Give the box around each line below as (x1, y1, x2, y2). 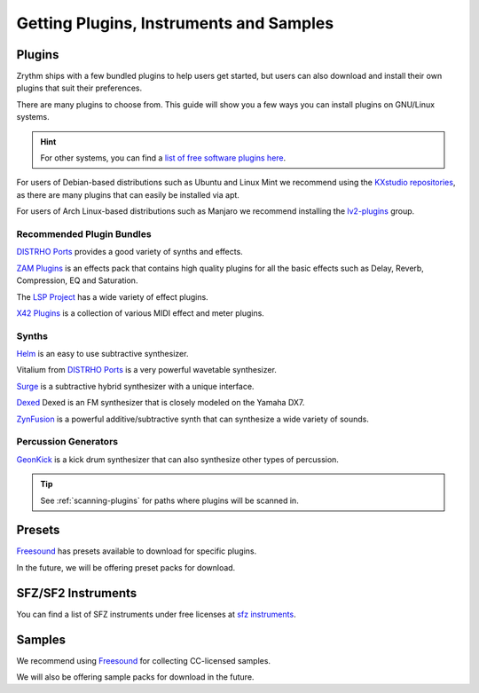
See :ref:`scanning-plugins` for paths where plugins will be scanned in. (40, 495, 299, 506)
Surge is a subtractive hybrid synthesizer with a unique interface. (16, 381, 255, 391)
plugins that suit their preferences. (16, 83, 143, 93)
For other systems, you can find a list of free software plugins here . (40, 153, 287, 163)
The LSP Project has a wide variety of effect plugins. (16, 291, 208, 302)
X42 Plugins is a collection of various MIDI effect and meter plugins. (16, 307, 265, 319)
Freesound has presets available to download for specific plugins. (16, 546, 257, 556)
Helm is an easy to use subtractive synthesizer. (16, 349, 189, 359)
